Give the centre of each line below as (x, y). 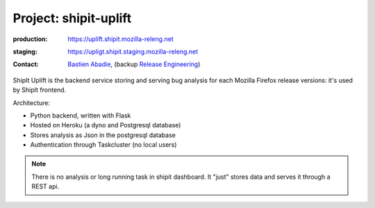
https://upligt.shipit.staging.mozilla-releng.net (133, 51)
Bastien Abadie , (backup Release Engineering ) (134, 64)
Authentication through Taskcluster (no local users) (103, 145)
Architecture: (32, 103)
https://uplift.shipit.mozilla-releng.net (120, 39)
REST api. (45, 186)
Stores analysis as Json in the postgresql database (103, 135)
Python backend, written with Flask (81, 115)
